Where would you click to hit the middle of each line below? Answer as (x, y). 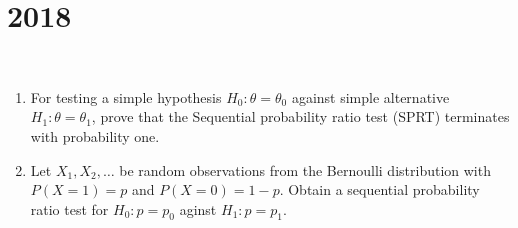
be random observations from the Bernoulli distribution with (305, 169)
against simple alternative (370, 96)
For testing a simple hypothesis (126, 96)
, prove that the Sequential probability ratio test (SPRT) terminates (300, 116)
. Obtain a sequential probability (379, 189)
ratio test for (69, 208)
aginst (198, 208)
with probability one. (95, 135)
